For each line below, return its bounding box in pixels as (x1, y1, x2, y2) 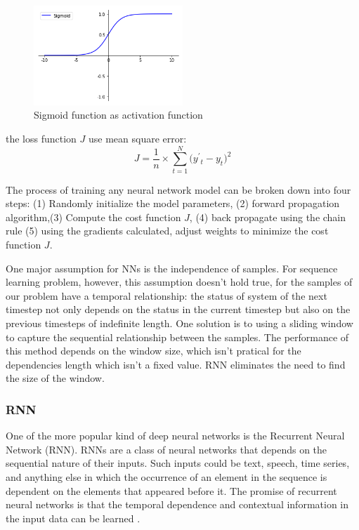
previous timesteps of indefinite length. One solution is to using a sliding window (6, 315, 353, 330)
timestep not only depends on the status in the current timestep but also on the (6, 302, 351, 317)
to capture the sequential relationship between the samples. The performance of (6, 329, 349, 344)
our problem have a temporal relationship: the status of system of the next (6, 288, 327, 303)
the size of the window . (6, 371, 105, 385)
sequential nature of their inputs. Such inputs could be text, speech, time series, (6, 456, 350, 470)
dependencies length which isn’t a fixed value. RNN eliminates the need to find (6, 357, 346, 371)
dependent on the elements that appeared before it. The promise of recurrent (6, 483, 337, 498)
